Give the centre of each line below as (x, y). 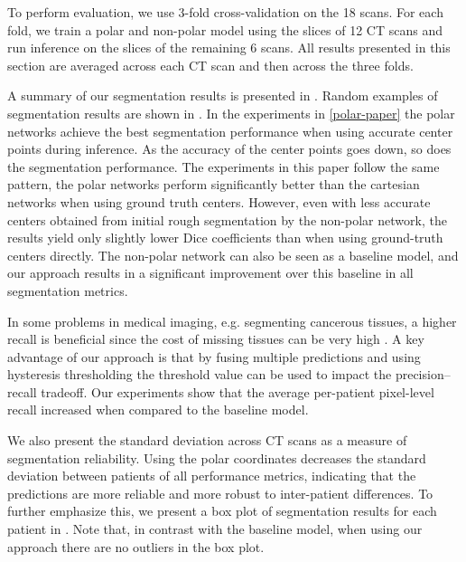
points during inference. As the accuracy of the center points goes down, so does (229, 149)
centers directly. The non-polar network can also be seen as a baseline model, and (233, 255)
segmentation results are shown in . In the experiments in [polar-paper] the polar (231, 113)
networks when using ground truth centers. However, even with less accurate (219, 201)
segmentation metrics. (68, 290)
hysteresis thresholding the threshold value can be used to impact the (200, 374)
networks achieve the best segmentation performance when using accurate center (230, 131)
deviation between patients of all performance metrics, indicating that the (212, 476)
